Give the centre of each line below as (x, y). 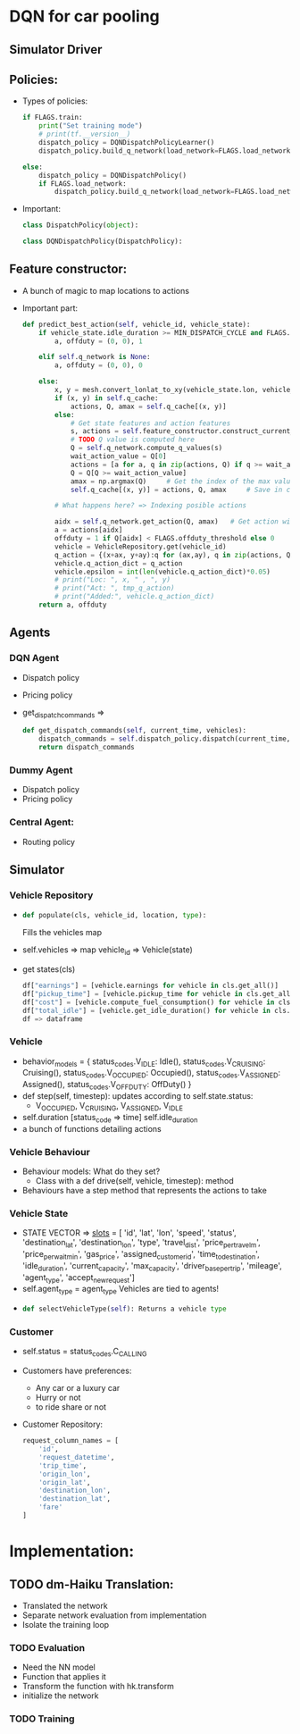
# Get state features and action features (150, 423)
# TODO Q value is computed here (132, 440)
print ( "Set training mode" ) (91, 126)
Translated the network (65, 1605)
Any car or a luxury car (78, 1388)
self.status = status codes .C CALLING (84, 1353)
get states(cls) (49, 969)
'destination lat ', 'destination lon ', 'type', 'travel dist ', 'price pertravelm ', (141, 1244)
